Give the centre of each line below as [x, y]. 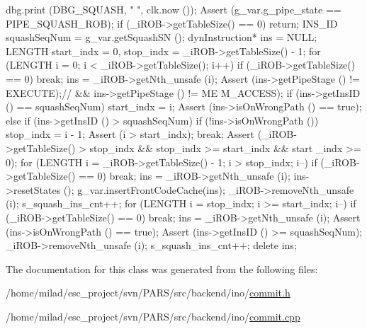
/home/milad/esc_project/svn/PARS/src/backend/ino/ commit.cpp [153, 316]
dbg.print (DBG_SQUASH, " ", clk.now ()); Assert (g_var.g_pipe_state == [174, 9]
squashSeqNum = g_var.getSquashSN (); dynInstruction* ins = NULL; [162, 37]
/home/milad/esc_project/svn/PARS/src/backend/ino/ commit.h [148, 293]
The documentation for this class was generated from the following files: [162, 269]
